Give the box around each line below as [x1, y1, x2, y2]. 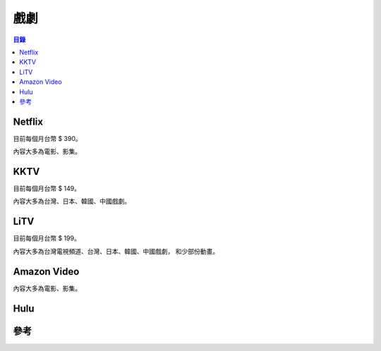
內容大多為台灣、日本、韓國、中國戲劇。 [13, 197, 131, 206]
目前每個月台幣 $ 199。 [13, 234, 80, 242]
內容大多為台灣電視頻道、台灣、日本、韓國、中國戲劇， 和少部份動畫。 [13, 247, 219, 255]
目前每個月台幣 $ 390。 [13, 134, 83, 142]
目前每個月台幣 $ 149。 [13, 184, 81, 193]
